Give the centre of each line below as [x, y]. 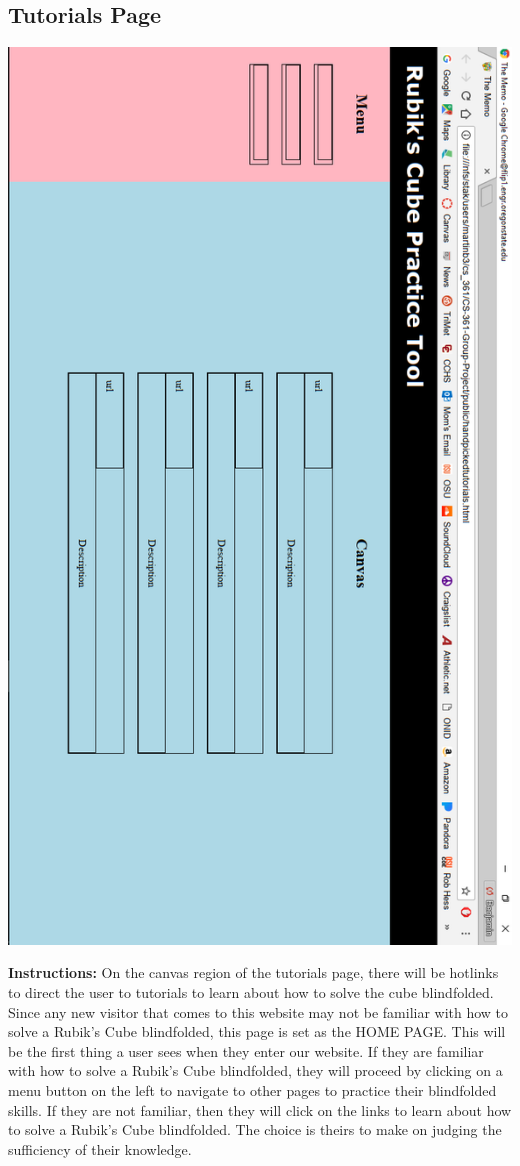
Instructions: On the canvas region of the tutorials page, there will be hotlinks [253, 972]
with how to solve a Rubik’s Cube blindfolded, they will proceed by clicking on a [255, 1070]
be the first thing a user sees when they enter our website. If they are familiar [246, 1050]
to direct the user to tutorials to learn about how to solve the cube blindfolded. [251, 991]
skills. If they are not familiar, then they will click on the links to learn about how [260, 1109]
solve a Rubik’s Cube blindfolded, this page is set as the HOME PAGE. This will [257, 1031]
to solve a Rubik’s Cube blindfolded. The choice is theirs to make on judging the [255, 1129]
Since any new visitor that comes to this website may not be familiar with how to [258, 1011]
